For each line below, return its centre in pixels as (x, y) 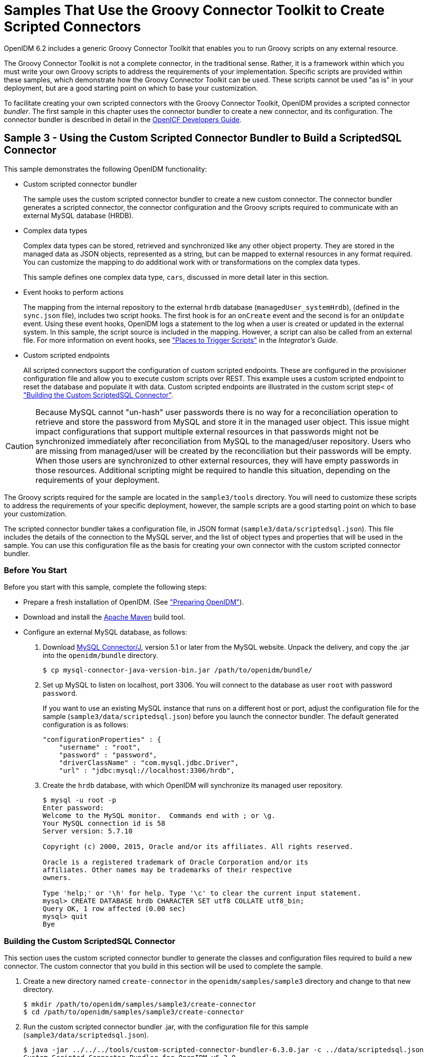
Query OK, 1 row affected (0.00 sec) (114, 909)
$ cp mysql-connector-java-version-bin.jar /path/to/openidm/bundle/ (178, 670)
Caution (20, 446)
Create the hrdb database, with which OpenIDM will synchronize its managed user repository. (193, 785)
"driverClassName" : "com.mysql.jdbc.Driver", (149, 763)
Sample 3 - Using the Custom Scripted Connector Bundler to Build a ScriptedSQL (203, 138)
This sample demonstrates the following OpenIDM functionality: (105, 169)
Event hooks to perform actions (73, 292)
